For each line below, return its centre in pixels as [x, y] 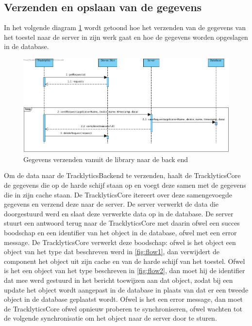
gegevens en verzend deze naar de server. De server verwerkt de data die [111, 204]
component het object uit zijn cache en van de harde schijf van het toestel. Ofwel [125, 261]
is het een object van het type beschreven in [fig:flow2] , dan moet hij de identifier [125, 270]
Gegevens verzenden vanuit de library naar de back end [106, 159]
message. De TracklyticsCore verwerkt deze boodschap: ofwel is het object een [120, 242]
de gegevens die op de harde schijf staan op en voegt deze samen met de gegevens [125, 185]
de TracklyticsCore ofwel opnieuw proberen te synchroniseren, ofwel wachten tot [123, 308]
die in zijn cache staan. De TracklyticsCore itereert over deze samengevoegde [118, 194]
